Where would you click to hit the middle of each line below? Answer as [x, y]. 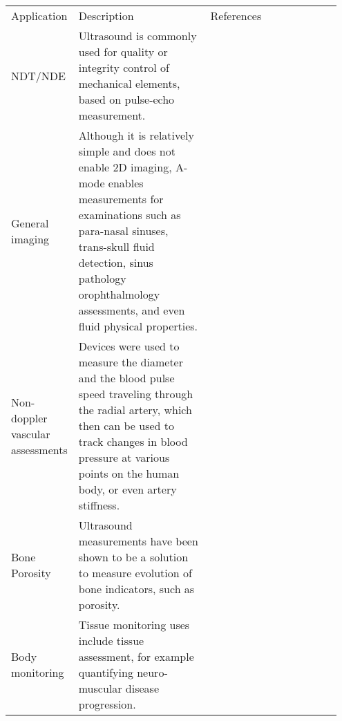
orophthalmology [119, 294]
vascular [31, 433]
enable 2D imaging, [125, 167]
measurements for [121, 199]
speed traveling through [136, 394]
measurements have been [138, 541]
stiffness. [99, 505]
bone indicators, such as [136, 589]
